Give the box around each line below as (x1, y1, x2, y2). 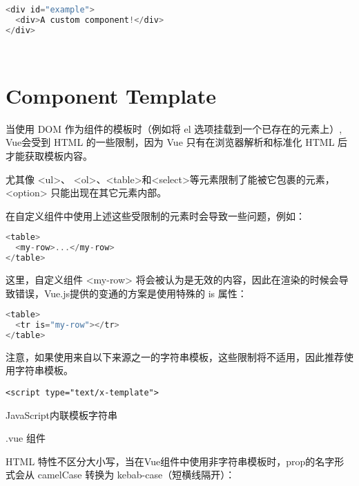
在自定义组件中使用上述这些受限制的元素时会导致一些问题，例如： (6, 208, 305, 223)
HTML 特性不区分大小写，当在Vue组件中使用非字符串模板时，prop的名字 (6, 454, 335, 468)
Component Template (6, 81, 217, 109)
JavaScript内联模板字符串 (6, 407, 118, 422)
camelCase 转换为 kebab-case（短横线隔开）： (37, 467, 235, 482)
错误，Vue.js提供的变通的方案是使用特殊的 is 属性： (14, 286, 247, 300)
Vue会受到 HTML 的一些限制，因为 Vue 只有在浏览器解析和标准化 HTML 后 (6, 135, 348, 149)
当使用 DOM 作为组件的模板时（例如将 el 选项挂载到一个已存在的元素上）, (6, 121, 342, 135)
